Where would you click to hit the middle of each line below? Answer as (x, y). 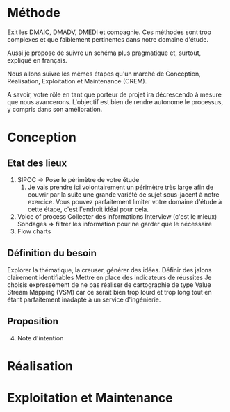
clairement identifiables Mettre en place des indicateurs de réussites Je (109, 277)
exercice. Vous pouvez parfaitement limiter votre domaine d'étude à (125, 201)
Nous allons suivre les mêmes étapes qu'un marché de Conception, (104, 74)
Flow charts (34, 231)
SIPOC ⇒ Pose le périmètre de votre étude (78, 179)
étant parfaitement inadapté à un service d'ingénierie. (84, 299)
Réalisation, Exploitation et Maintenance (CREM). (77, 81)
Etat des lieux (37, 163)
